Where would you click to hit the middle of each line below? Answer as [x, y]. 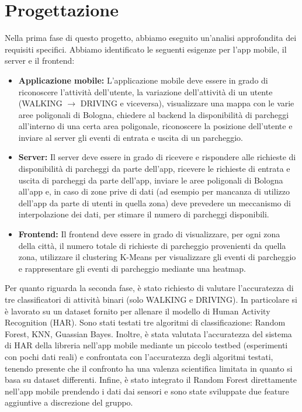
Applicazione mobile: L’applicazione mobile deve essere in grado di [143, 80]
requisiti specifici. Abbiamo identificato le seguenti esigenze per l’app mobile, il [146, 49]
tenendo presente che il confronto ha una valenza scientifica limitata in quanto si [149, 368]
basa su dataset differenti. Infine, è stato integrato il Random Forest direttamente [151, 380]
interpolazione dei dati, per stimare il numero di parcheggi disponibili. [144, 214]
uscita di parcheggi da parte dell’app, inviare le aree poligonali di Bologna [151, 180]
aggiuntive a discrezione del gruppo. [69, 402]
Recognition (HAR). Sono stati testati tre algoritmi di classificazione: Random [145, 322]
